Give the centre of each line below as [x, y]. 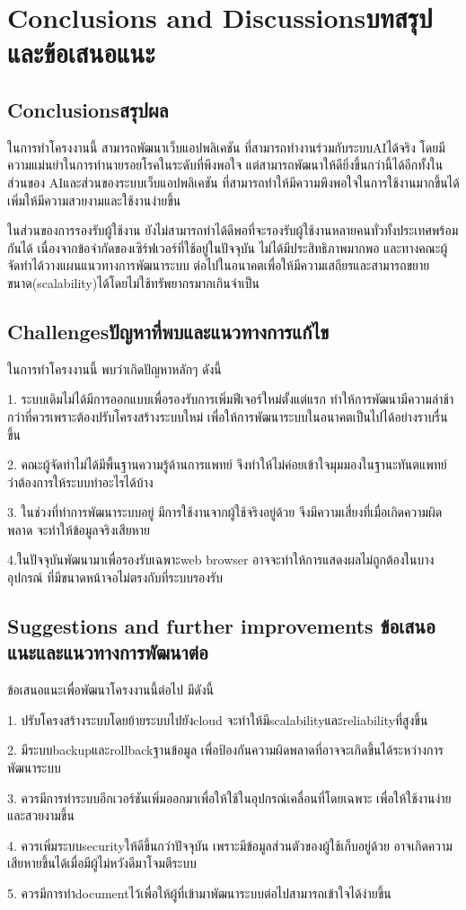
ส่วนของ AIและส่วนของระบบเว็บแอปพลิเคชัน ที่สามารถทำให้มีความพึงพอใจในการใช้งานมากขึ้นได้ [233, 182]
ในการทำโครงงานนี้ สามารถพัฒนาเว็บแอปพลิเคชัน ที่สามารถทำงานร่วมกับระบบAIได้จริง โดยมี [226, 147]
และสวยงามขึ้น [41, 815]
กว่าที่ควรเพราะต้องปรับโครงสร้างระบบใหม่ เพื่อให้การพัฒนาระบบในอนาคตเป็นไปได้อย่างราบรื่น [228, 416]
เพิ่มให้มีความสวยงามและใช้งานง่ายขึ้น [94, 200]
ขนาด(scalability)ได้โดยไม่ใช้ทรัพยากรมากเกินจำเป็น [133, 282]
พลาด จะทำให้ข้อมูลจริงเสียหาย [79, 529]
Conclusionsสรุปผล [88, 109]
